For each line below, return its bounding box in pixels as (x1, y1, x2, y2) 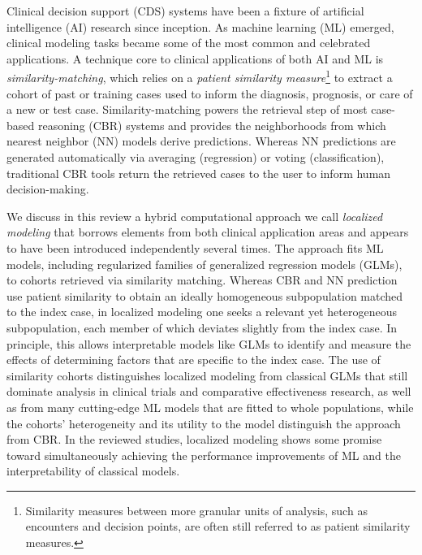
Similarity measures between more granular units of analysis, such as (25, 501, 368, 518)
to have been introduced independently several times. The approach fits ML (6, 239, 384, 256)
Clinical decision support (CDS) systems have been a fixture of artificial (6, 2, 364, 19)
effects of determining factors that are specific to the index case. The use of (6, 351, 381, 368)
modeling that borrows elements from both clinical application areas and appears (6, 223, 409, 241)
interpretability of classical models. (6, 462, 180, 479)
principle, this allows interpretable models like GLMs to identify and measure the (6, 335, 411, 352)
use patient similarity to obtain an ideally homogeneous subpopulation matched (6, 287, 403, 304)
